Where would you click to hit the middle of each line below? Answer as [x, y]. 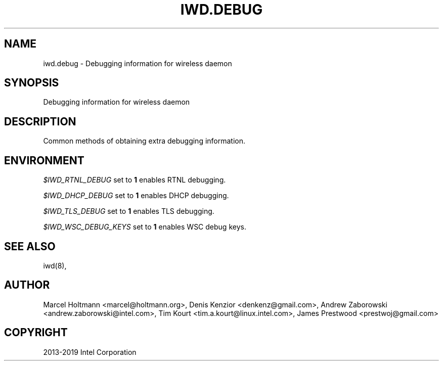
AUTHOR [27, 285]
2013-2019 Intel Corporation [90, 352]
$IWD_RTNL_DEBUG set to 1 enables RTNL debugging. [135, 180]
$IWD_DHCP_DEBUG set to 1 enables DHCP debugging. [136, 196]
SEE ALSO [30, 246]
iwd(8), [55, 265]
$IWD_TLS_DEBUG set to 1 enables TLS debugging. [129, 211]
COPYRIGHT [36, 333]
